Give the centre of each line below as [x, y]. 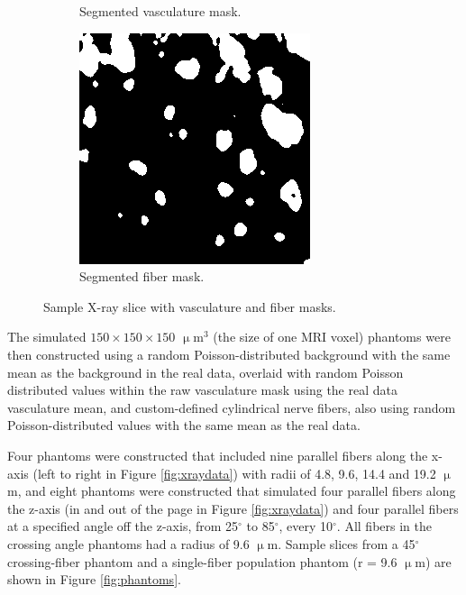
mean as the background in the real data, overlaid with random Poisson [206, 372]
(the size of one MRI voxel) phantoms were [332, 337]
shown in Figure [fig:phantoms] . [94, 579]
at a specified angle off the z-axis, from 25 [123, 526]
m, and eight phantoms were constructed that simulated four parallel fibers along [232, 491]
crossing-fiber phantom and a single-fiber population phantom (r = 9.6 [202, 561]
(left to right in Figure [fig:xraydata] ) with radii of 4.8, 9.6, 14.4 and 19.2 [234, 473]
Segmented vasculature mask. [160, 11]
